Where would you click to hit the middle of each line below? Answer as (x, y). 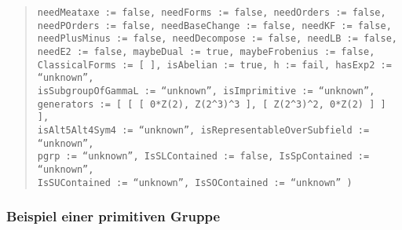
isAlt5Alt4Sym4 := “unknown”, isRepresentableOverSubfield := (203, 130)
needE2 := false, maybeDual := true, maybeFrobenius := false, (206, 51)
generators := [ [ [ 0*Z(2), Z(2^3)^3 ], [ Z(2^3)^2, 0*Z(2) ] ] (212, 104)
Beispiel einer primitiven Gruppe (113, 216)
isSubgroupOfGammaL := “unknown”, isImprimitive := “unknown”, (206, 91)
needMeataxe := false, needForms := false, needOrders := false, (212, 13)
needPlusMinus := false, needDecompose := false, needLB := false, (217, 39)
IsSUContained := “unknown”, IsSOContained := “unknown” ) (195, 183)
